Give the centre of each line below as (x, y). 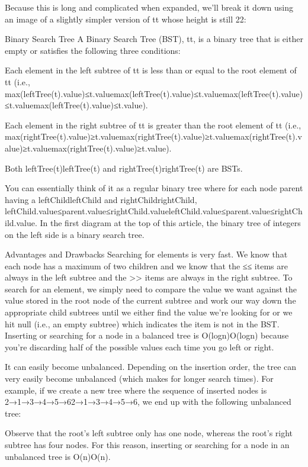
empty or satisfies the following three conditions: (93, 50)
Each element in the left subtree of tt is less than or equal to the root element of (151, 70)
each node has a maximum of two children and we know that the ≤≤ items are (146, 265)
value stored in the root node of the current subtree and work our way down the (150, 300)
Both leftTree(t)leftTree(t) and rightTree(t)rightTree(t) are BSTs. (124, 168)
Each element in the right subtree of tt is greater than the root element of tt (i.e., (153, 125)
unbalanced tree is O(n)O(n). (58, 456)
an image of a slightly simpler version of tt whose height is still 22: (126, 19)
